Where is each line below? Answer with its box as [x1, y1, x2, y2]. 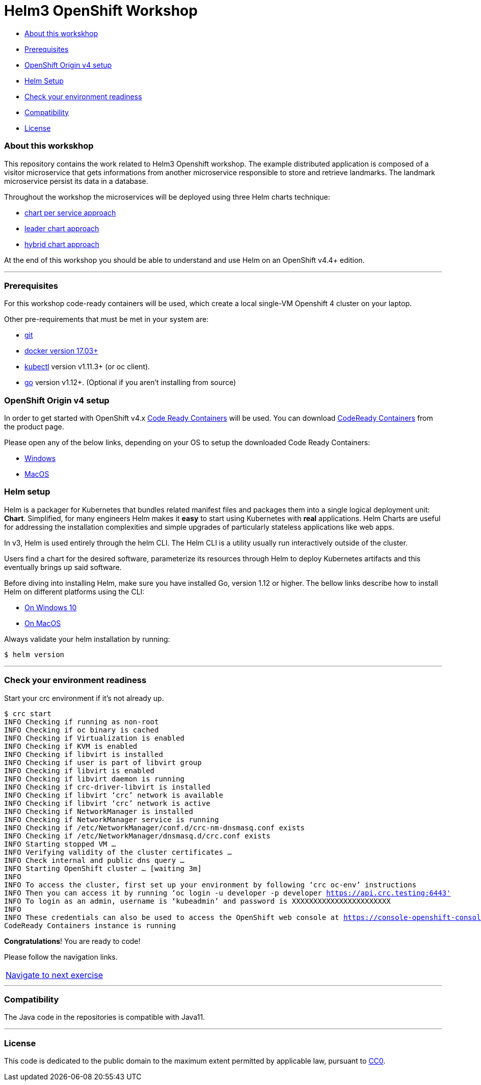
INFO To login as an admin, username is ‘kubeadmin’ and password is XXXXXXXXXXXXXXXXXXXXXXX [4, 897, 391, 905]
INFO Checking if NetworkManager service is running [4, 815, 219, 824]
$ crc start [4, 709, 51, 718]
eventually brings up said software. [4, 562, 122, 572]
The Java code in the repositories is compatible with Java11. [4, 1013, 205, 1022]
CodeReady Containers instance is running [4, 921, 176, 930]
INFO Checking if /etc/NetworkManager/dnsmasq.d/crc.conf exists [4, 831, 271, 840]
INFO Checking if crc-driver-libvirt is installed [4, 782, 210, 791]
